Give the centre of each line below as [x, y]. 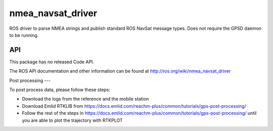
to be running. [24, 35]
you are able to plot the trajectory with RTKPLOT [73, 120]
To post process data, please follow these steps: [60, 90]
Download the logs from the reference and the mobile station [85, 99]
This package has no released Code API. [52, 62]
